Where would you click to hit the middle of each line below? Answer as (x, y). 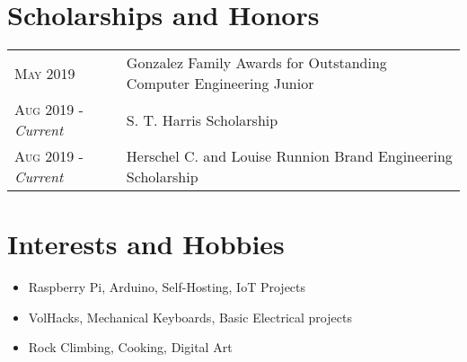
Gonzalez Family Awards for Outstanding (256, 63)
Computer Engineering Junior (220, 84)
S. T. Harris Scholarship (202, 119)
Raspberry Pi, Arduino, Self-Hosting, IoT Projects (167, 287)
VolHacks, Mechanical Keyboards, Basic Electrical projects (190, 317)
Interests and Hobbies (146, 244)
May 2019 (45, 73)
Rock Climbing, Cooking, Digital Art (130, 347)
